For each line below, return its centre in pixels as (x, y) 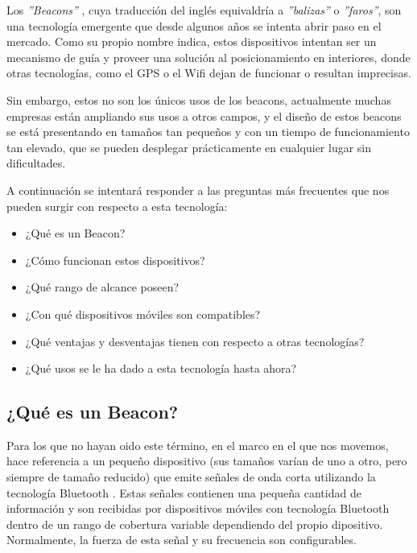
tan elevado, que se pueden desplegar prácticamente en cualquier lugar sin (189, 147)
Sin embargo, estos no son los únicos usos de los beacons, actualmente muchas (199, 99)
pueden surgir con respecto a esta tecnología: (117, 206)
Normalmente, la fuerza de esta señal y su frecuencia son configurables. (182, 540)
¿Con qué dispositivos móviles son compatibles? (143, 314)
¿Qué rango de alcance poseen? (102, 287)
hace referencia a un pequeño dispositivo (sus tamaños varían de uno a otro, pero (207, 461)
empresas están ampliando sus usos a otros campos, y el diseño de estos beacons (204, 116)
